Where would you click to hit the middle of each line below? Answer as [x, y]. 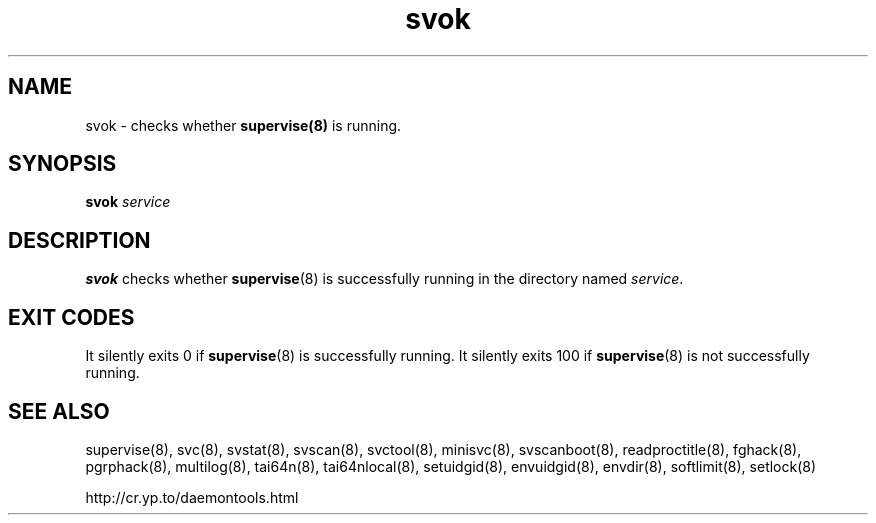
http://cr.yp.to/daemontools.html [192, 497]
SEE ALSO [59, 411]
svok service [128, 202]
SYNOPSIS [62, 164]
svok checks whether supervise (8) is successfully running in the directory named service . [384, 279]
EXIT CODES [71, 317]
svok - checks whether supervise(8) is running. [243, 125]
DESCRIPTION [79, 240]
